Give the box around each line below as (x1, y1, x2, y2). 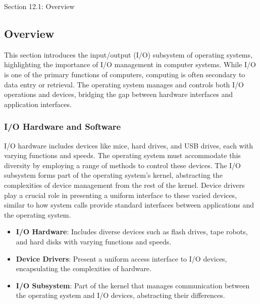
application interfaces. (4, 98, 72, 109)
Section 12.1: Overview (4, 1, 75, 11)
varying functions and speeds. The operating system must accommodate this (4, 150, 241, 161)
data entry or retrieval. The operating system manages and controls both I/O (4, 79, 244, 89)
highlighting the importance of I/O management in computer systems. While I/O (4, 59, 256, 70)
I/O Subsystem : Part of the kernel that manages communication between (16, 280, 250, 290)
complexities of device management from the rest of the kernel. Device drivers (4, 179, 245, 190)
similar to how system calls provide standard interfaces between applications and (4, 199, 254, 210)
